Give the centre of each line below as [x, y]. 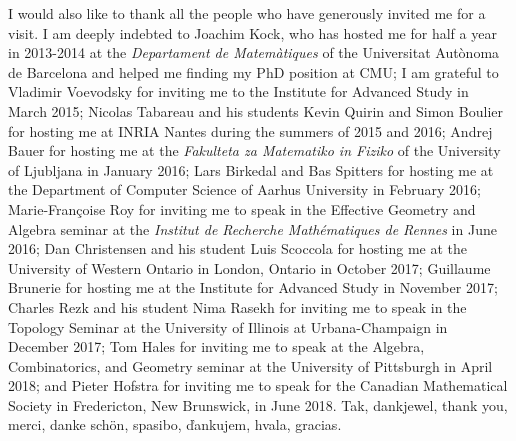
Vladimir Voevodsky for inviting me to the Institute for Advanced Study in [238, 91]
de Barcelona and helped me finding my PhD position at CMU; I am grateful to [253, 71]
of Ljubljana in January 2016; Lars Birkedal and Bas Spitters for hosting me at [251, 169]
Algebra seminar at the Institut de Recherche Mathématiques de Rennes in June [252, 228]
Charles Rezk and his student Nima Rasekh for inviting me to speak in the [237, 306]
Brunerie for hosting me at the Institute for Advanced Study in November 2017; [253, 287]
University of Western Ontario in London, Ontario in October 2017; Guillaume [249, 267]
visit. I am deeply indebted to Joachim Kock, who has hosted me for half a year [252, 32]
